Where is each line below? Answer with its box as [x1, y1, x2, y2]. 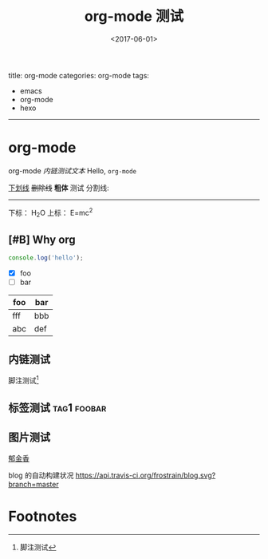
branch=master [8, 479, 59, 489]
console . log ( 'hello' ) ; [8, 254, 84, 262]
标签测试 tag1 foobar [8, 401, 107, 414]
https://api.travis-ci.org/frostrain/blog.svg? [75, 470, 216, 480]
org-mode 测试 [84, 7, 184, 26]
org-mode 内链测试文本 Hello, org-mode [8, 165, 137, 176]
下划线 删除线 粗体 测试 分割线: [8, 183, 109, 192]
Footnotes [8, 508, 77, 525]
